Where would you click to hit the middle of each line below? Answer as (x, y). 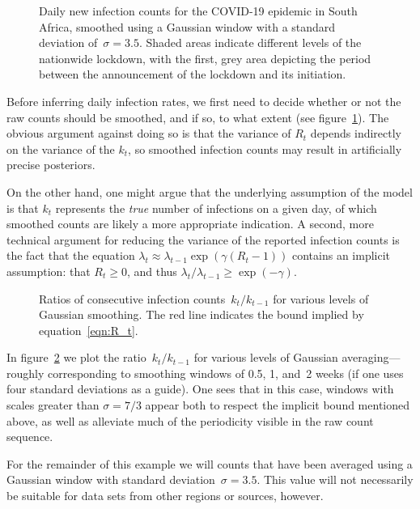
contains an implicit (342, 255)
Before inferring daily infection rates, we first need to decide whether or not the (204, 101)
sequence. (30, 437)
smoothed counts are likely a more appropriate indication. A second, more (190, 224)
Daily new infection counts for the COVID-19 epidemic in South (198, 11)
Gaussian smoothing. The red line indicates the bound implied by (202, 314)
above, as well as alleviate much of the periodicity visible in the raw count (190, 420)
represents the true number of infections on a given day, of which (216, 208)
